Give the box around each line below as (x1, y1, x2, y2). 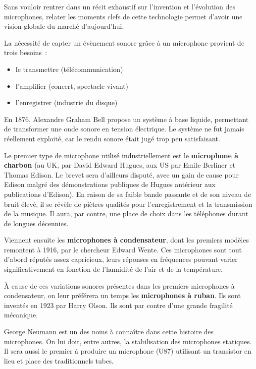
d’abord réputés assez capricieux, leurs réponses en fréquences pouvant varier (4, 254, 238, 264)
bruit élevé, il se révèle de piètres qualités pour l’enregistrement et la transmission (4, 198, 253, 209)
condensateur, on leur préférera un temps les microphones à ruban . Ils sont (4, 290, 241, 301)
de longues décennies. (4, 218, 69, 228)
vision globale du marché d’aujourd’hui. (4, 21, 124, 31)
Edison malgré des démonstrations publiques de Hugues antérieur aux (4, 179, 216, 189)
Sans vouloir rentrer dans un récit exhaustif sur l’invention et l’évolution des (4, 1, 235, 11)
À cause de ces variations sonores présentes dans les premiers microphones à (4, 280, 235, 291)
